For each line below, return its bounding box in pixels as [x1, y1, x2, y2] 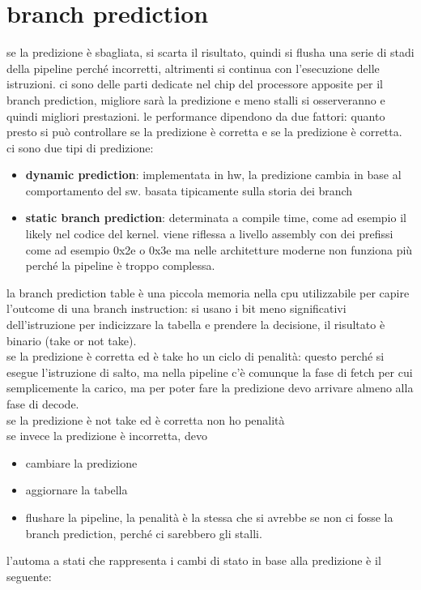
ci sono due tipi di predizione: [6, 139, 154, 156]
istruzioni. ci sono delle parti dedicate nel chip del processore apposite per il [6, 75, 383, 92]
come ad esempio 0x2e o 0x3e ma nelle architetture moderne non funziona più [25, 241, 413, 258]
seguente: [6, 567, 52, 584]
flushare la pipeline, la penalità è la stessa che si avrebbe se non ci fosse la [25, 508, 393, 525]
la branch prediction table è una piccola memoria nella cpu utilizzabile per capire [6, 284, 410, 301]
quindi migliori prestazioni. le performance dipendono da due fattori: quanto [6, 107, 385, 124]
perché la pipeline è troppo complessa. [25, 257, 215, 274]
